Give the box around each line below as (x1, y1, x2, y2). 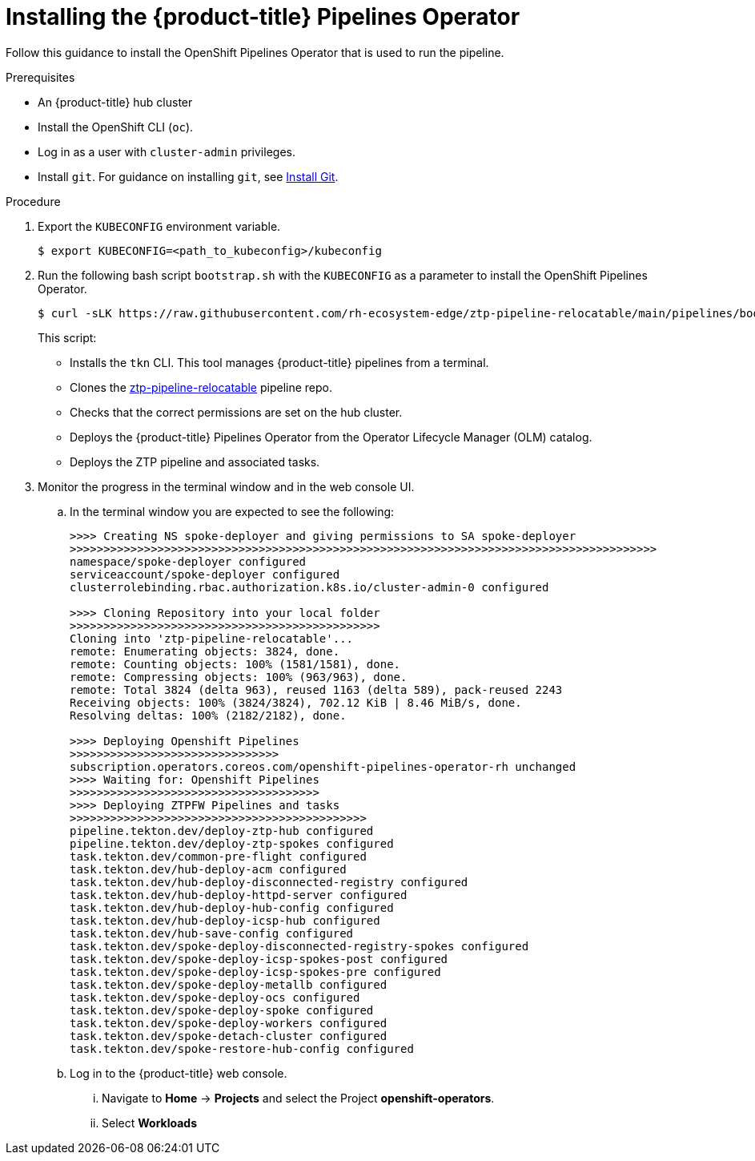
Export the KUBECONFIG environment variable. (38, 219, 281, 233)
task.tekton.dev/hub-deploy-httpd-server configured (70, 888, 408, 901)
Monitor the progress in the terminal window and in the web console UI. (38, 479, 415, 494)
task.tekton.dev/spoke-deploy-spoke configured (70, 1003, 374, 1017)
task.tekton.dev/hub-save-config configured (70, 926, 354, 940)
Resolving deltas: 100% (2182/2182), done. (70, 708, 347, 722)
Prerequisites (6, 70, 75, 84)
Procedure (6, 194, 61, 208)
